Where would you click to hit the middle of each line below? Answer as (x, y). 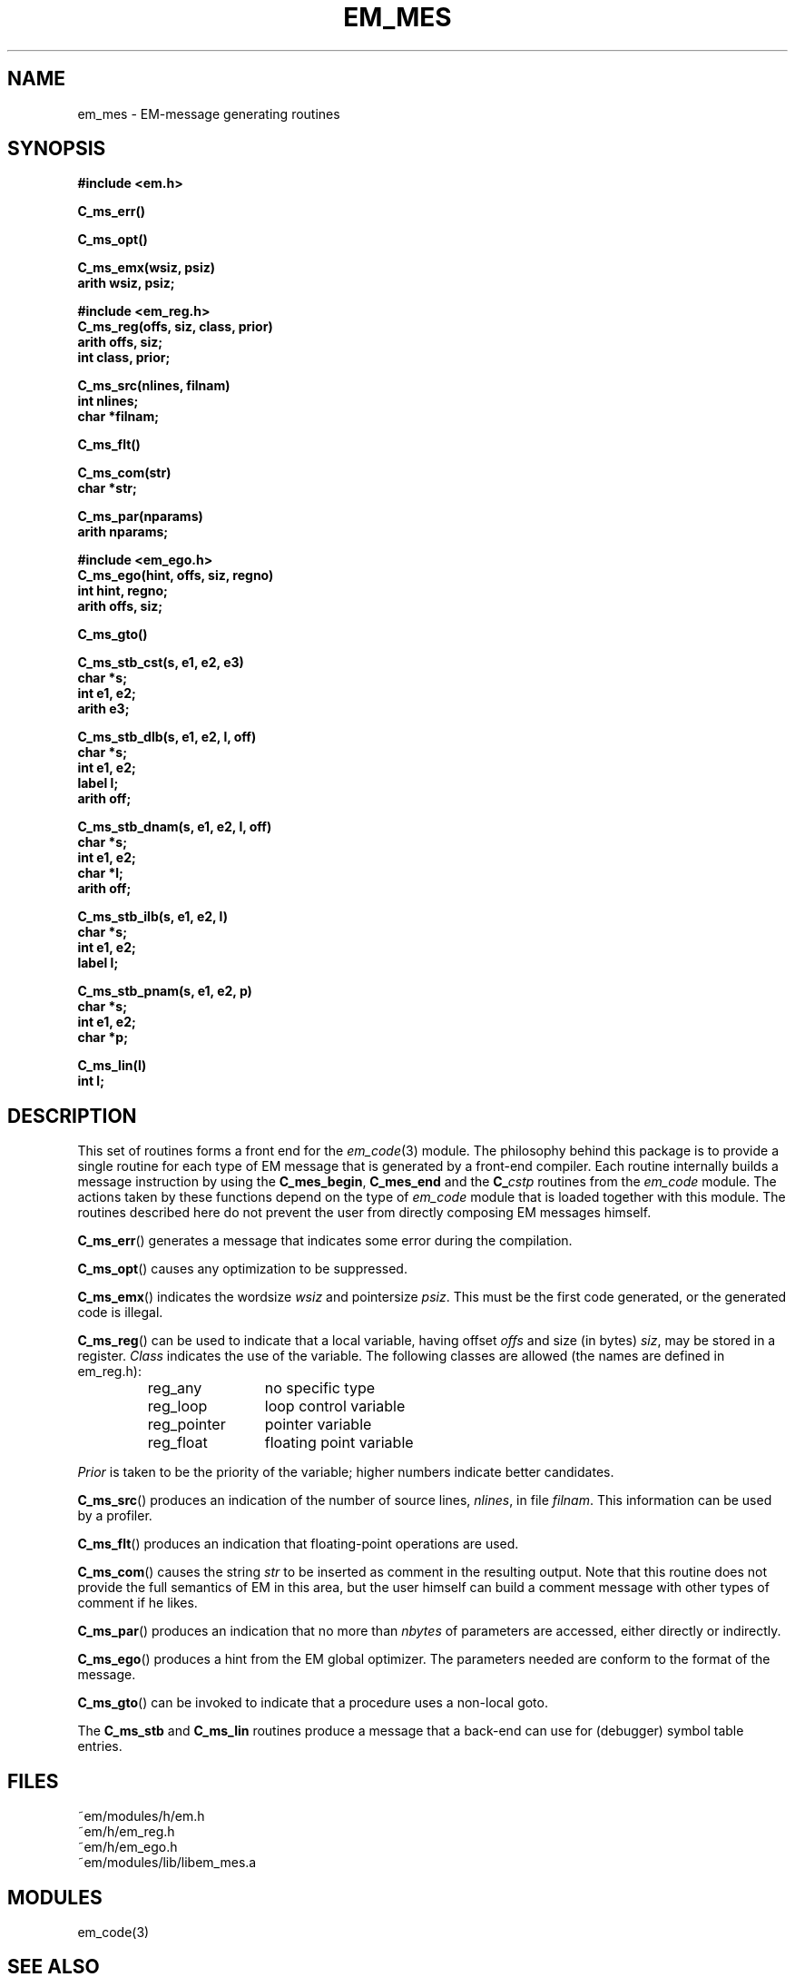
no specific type (320, 1388)
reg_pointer (186, 1425)
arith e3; (103, 709)
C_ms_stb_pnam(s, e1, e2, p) (165, 991)
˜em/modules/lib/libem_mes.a (167, 1863)
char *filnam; (118, 417)
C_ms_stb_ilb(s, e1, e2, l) (152, 917)
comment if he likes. (137, 1603)
